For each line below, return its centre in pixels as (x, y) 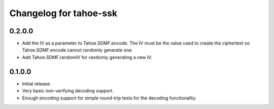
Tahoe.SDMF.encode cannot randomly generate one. (77, 50)
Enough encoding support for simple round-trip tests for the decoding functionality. (109, 98)
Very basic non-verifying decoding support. (68, 91)
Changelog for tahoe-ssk (63, 13)
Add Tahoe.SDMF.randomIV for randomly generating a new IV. (87, 57)
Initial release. (37, 84)
